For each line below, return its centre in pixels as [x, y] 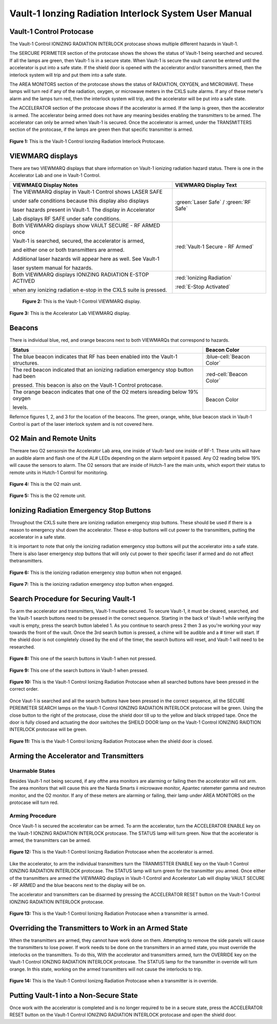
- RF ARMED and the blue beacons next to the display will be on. [78, 885]
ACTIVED [24, 281]
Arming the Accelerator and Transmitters [77, 756]
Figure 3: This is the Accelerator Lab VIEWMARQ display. [70, 313]
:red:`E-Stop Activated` [203, 287]
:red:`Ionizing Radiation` [204, 278]
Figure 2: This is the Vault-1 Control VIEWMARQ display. [82, 301]
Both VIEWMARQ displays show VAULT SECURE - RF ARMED [86, 226]
